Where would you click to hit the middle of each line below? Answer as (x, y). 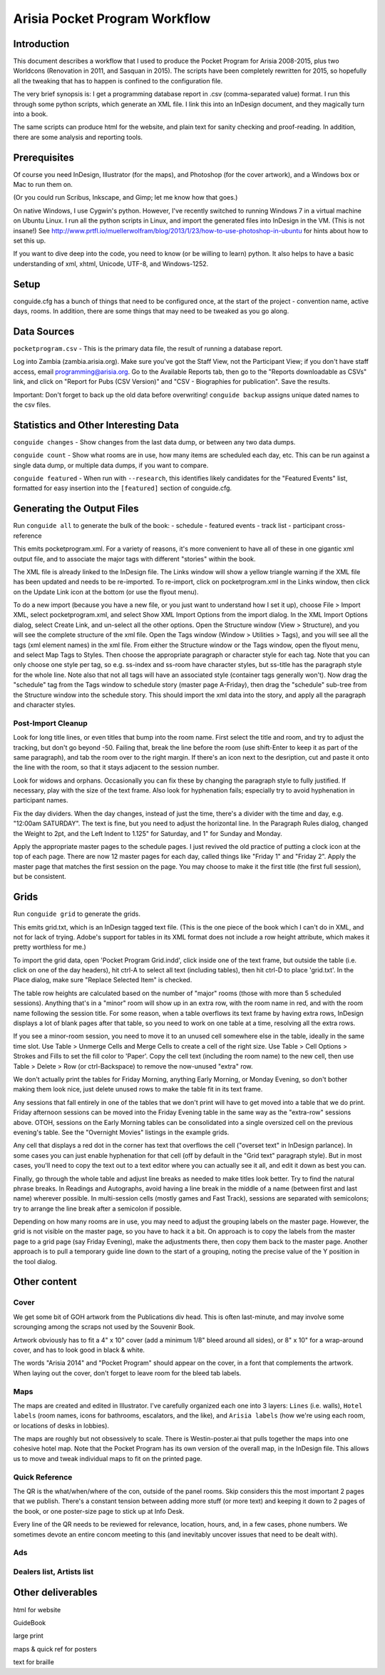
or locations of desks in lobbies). (61, 1425)
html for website (37, 1609)
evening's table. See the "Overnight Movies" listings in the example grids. (121, 1132)
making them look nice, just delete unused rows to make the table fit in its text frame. (138, 1089)
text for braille (34, 1662)
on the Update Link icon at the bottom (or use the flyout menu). (106, 591)
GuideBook (30, 1622)
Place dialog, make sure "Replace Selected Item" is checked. (103, 980)
